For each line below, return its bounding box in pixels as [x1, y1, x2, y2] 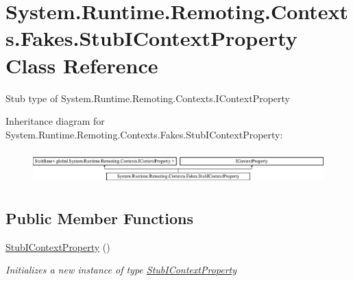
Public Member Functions [5, 207, 193, 228]
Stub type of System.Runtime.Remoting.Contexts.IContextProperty [5, 90, 291, 105]
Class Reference [5, 51, 158, 79]
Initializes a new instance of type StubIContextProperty [5, 262, 237, 277]
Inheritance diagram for [5, 114, 105, 128]
